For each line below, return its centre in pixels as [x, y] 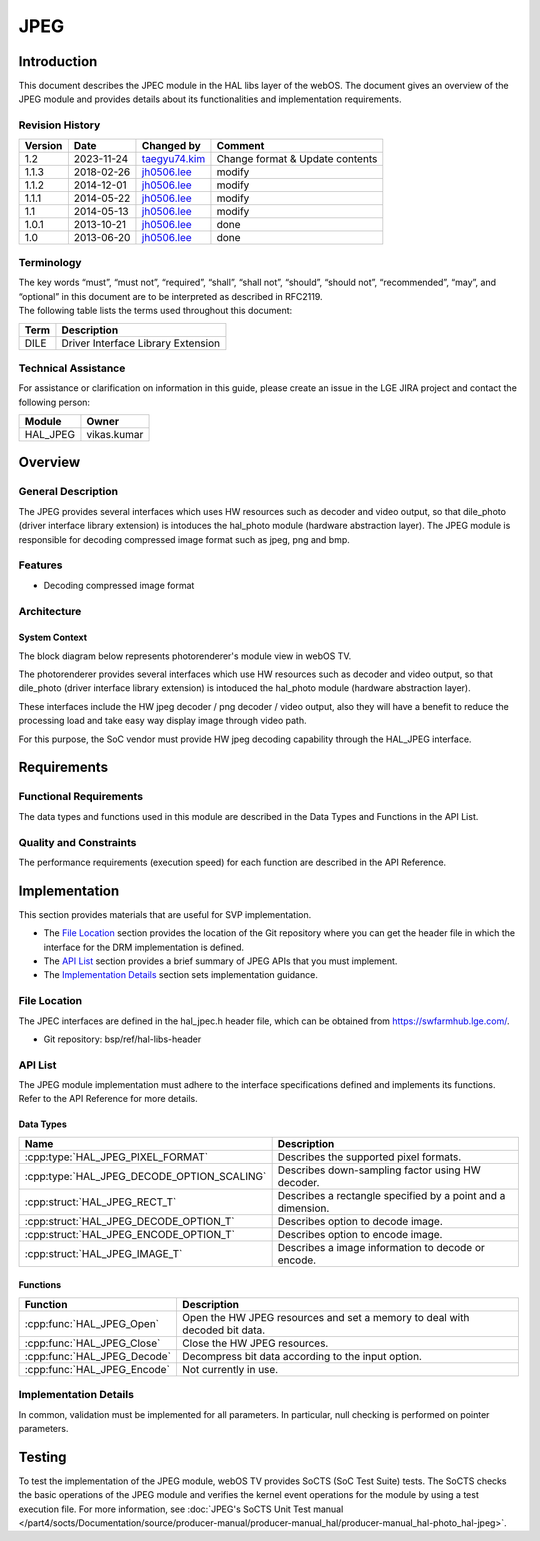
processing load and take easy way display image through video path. [162, 721]
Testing [42, 1456]
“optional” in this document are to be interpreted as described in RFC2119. [171, 296]
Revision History [59, 125]
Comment [240, 145]
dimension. [303, 1208]
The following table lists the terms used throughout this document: [155, 311]
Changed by [171, 145]
